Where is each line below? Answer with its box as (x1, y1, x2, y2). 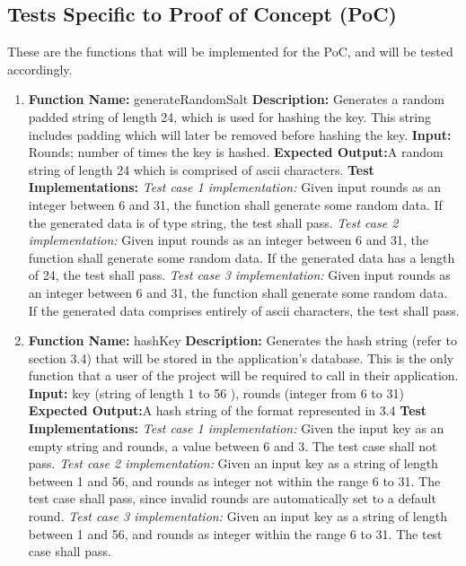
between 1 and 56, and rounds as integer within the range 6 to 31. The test (28, 524, 443, 543)
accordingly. (7, 59, 73, 78)
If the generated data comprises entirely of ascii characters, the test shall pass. (28, 300, 460, 319)
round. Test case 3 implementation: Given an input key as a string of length (28, 507, 447, 526)
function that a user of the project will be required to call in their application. (28, 366, 459, 385)
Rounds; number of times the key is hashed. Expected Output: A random (28, 143, 444, 161)
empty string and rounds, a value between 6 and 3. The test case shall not (28, 436, 437, 455)
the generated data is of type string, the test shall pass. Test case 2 (28, 213, 399, 231)
